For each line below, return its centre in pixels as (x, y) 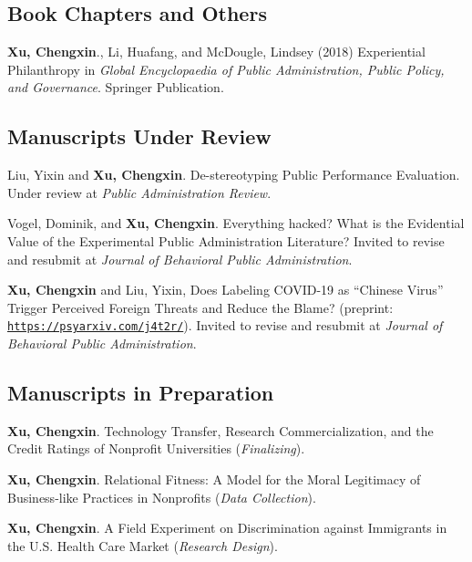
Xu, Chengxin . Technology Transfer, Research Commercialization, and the (221, 430)
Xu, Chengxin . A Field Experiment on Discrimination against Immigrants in (227, 528)
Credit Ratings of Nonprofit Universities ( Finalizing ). (156, 448)
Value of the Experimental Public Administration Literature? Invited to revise (226, 240)
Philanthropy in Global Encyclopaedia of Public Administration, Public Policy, (226, 69)
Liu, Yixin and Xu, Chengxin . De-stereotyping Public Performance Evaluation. (234, 175)
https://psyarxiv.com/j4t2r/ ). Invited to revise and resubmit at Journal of (225, 325)
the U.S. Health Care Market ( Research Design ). (143, 545)
